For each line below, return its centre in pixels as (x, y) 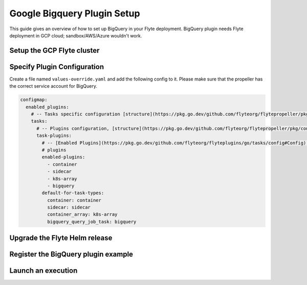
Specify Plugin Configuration (57, 67)
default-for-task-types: (73, 193)
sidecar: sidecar (69, 207)
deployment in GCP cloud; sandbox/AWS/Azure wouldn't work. (76, 35)
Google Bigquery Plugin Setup (75, 13)
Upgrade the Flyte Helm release (61, 238)
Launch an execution (43, 271)
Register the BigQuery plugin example (71, 255)
